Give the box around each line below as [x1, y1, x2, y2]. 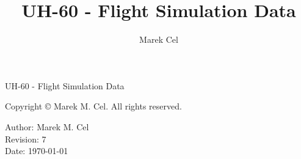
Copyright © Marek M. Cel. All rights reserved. [5, 100, 182, 113]
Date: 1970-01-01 [5, 144, 68, 157]
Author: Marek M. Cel [5, 120, 89, 133]
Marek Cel [139, 33, 178, 46]
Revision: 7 [5, 132, 46, 145]
